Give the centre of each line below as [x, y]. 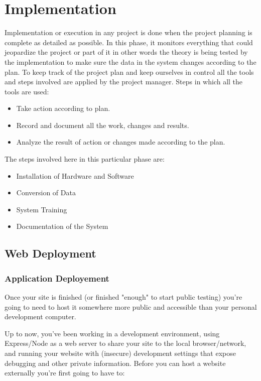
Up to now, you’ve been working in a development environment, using [112, 333]
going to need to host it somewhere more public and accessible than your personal [131, 306]
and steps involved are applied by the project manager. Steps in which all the [124, 82]
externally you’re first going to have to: [65, 373]
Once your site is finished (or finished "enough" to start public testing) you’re [123, 297]
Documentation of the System [62, 226]
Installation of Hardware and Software [75, 175]
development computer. [40, 316]
